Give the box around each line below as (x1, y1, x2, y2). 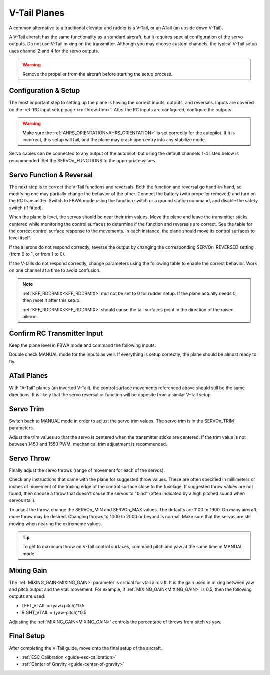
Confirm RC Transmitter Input (9, 329, 103, 337)
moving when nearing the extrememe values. (9, 520, 102, 527)
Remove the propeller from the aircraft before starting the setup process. (22, 71, 173, 77)
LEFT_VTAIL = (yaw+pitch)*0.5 (21, 602, 85, 608)
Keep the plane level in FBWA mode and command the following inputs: (9, 342, 156, 348)
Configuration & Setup (9, 86, 80, 95)
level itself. (9, 235, 31, 241)
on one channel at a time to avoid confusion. (9, 267, 101, 273)
